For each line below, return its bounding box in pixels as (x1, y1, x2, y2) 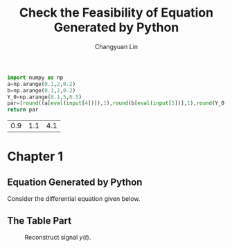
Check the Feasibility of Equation (19, 5, 213, 21)
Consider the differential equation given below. (7, 195, 141, 203)
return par (7, 106, 39, 114)
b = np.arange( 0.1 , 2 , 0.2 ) (7, 87, 76, 94)
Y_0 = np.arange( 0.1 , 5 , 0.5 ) (7, 94, 82, 100)
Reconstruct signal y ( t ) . (24, 233, 91, 241)
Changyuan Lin (94, 42, 139, 51)
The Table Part (7, 215, 71, 227)
